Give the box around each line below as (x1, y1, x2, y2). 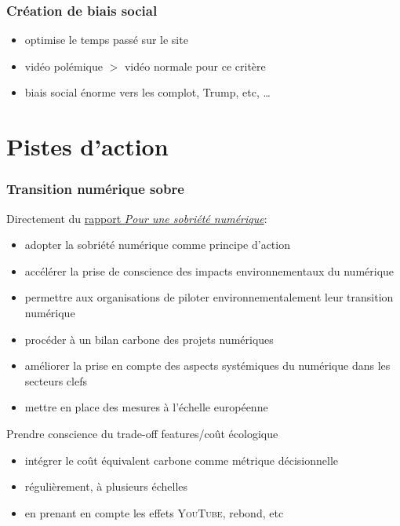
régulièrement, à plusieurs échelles (24, 478, 188, 495)
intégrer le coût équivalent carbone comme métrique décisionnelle (24, 451, 338, 468)
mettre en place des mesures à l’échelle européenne (24, 399, 268, 415)
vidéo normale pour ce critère (124, 57, 266, 74)
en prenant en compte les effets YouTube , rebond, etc (24, 504, 284, 521)
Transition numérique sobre (6, 179, 184, 199)
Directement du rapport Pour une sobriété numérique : (6, 210, 267, 226)
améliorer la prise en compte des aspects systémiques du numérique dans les (24, 357, 391, 374)
